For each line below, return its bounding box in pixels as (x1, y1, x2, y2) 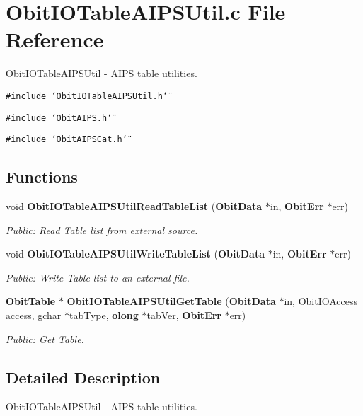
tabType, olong (69, 308, 139, 323)
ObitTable (6, 294, 56, 308)
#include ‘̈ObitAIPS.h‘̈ (6, 112, 113, 123)
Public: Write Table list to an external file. (6, 270, 190, 284)
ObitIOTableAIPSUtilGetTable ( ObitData (67, 294, 276, 308)
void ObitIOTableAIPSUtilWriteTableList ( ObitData (6, 246, 265, 261)
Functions (6, 166, 78, 187)
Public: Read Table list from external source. (6, 222, 198, 237)
